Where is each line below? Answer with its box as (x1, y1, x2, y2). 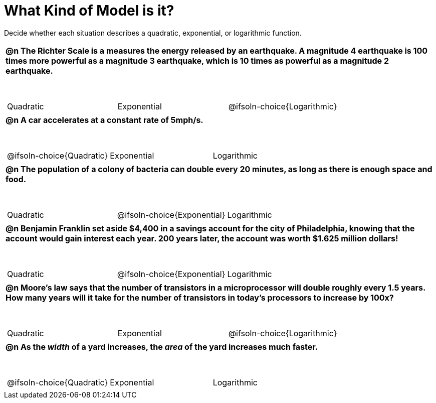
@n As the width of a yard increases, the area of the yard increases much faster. (6, 341, 318, 352)
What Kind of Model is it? (4, 2, 174, 19)
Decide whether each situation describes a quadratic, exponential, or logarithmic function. (4, 28, 302, 37)
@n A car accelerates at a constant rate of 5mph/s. (6, 114, 203, 125)
